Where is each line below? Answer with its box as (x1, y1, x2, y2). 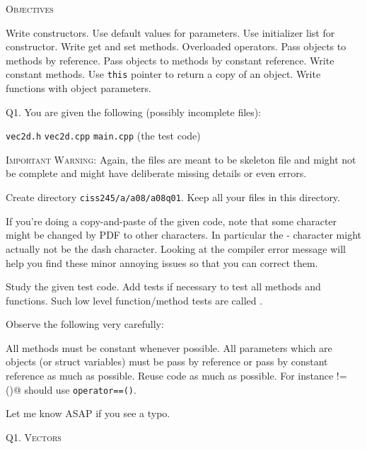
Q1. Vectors (6, 429, 62, 444)
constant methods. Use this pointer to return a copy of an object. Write (6, 67, 321, 81)
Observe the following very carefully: (6, 317, 164, 331)
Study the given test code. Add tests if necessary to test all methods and (6, 279, 321, 294)
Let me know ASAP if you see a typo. (6, 406, 170, 421)
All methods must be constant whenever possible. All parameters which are (6, 340, 332, 355)
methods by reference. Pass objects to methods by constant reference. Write (6, 52, 334, 67)
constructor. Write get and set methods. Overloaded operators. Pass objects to (6, 39, 346, 54)
